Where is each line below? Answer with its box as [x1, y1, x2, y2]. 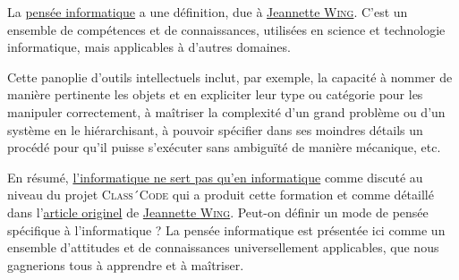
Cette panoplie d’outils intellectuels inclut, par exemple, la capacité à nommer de [7, 67, 453, 86]
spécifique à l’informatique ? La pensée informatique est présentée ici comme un [7, 220, 446, 239]
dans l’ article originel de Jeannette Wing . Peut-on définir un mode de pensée [7, 202, 429, 221]
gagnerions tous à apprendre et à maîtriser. [7, 255, 244, 274]
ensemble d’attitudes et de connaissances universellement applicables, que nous [7, 238, 439, 257]
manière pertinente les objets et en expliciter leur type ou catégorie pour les [7, 85, 423, 104]
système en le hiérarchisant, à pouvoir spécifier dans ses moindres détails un [7, 120, 423, 139]
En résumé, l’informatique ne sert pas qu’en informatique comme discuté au [7, 167, 423, 186]
